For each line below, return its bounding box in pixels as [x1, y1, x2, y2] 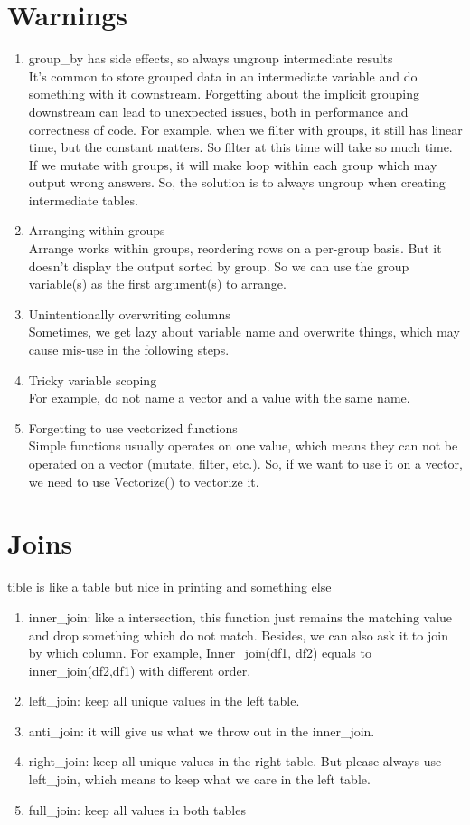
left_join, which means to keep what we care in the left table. [28, 770, 371, 789]
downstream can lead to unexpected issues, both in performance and [28, 101, 409, 120]
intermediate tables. [28, 190, 138, 209]
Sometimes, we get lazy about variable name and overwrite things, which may [28, 322, 460, 341]
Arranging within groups [28, 221, 165, 240]
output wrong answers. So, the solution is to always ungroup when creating [28, 173, 446, 192]
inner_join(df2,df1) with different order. [28, 660, 251, 679]
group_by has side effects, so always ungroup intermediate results [28, 49, 393, 68]
